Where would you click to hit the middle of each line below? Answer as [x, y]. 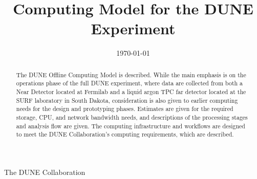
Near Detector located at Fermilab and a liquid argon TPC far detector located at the [131, 92]
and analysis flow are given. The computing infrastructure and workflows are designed [131, 126]
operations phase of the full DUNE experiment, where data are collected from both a [130, 83]
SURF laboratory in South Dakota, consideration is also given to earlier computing [127, 100]
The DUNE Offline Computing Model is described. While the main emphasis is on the [131, 74]
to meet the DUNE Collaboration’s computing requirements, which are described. [125, 134]
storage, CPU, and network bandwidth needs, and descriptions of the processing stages [132, 117]
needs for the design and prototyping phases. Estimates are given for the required [125, 109]
